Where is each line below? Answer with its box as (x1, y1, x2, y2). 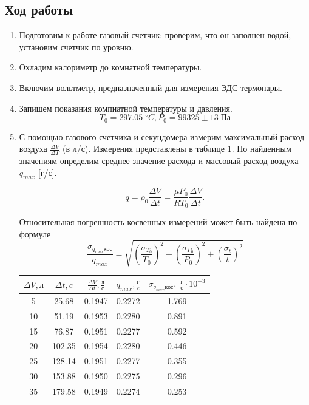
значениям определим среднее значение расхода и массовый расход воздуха (19, 154, 299, 167)
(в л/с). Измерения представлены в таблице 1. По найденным (62, 142, 291, 155)
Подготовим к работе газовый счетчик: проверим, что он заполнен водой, (19, 29, 291, 41)
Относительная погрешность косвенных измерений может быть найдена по (19, 215, 297, 228)
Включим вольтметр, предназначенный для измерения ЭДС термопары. (19, 81, 282, 94)
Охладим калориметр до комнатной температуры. (19, 61, 202, 73)
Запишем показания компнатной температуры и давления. (19, 101, 233, 114)
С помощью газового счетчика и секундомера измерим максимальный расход (19, 130, 305, 143)
